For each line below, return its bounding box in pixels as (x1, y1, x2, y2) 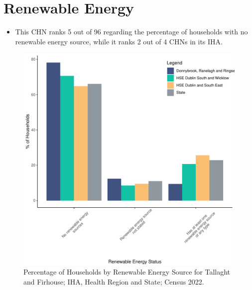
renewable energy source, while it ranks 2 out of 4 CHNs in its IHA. (15, 36, 223, 46)
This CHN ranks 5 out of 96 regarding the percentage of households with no (15, 26, 248, 37)
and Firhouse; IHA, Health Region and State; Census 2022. (23, 276, 204, 287)
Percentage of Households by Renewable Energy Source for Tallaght (23, 266, 231, 277)
